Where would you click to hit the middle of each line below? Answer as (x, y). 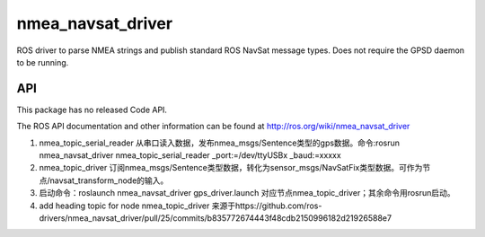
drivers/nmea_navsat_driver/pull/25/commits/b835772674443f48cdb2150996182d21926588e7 (216, 218)
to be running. (43, 62)
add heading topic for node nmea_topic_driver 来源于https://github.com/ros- (181, 206)
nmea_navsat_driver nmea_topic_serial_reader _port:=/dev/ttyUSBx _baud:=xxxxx (190, 155)
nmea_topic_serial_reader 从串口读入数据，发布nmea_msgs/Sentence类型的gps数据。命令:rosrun (219, 143)
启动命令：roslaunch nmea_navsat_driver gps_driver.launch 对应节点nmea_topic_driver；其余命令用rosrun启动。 (247, 193)
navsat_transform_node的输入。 (109, 180)
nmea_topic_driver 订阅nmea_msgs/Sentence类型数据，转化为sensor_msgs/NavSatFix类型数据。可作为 (231, 168)
